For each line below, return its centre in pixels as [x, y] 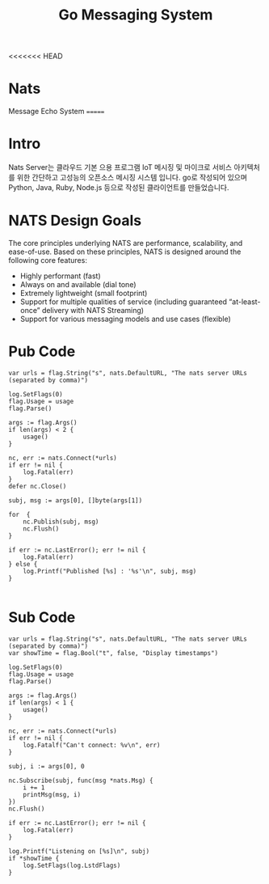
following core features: [48, 260]
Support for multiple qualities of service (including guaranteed [124, 302]
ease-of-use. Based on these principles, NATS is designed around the [125, 252]
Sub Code [42, 618]
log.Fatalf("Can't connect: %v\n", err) [92, 745]
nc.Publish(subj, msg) [61, 522]
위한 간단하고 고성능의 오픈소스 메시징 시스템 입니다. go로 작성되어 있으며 [132, 178]
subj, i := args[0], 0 [46, 766]
